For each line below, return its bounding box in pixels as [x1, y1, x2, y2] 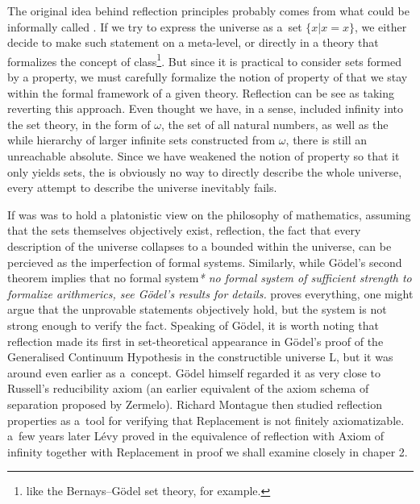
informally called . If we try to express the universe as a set [7, 18, 302, 35]
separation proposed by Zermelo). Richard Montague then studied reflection [7, 395, 382, 412]
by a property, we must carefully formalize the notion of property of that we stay [7, 69, 408, 85]
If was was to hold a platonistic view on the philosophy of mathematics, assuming [7, 206, 411, 223]
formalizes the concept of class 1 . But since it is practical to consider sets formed [7, 50, 401, 69]
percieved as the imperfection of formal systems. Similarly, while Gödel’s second [7, 253, 402, 270]
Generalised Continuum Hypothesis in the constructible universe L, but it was [7, 348, 393, 365]
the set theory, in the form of [7, 115, 151, 132]
